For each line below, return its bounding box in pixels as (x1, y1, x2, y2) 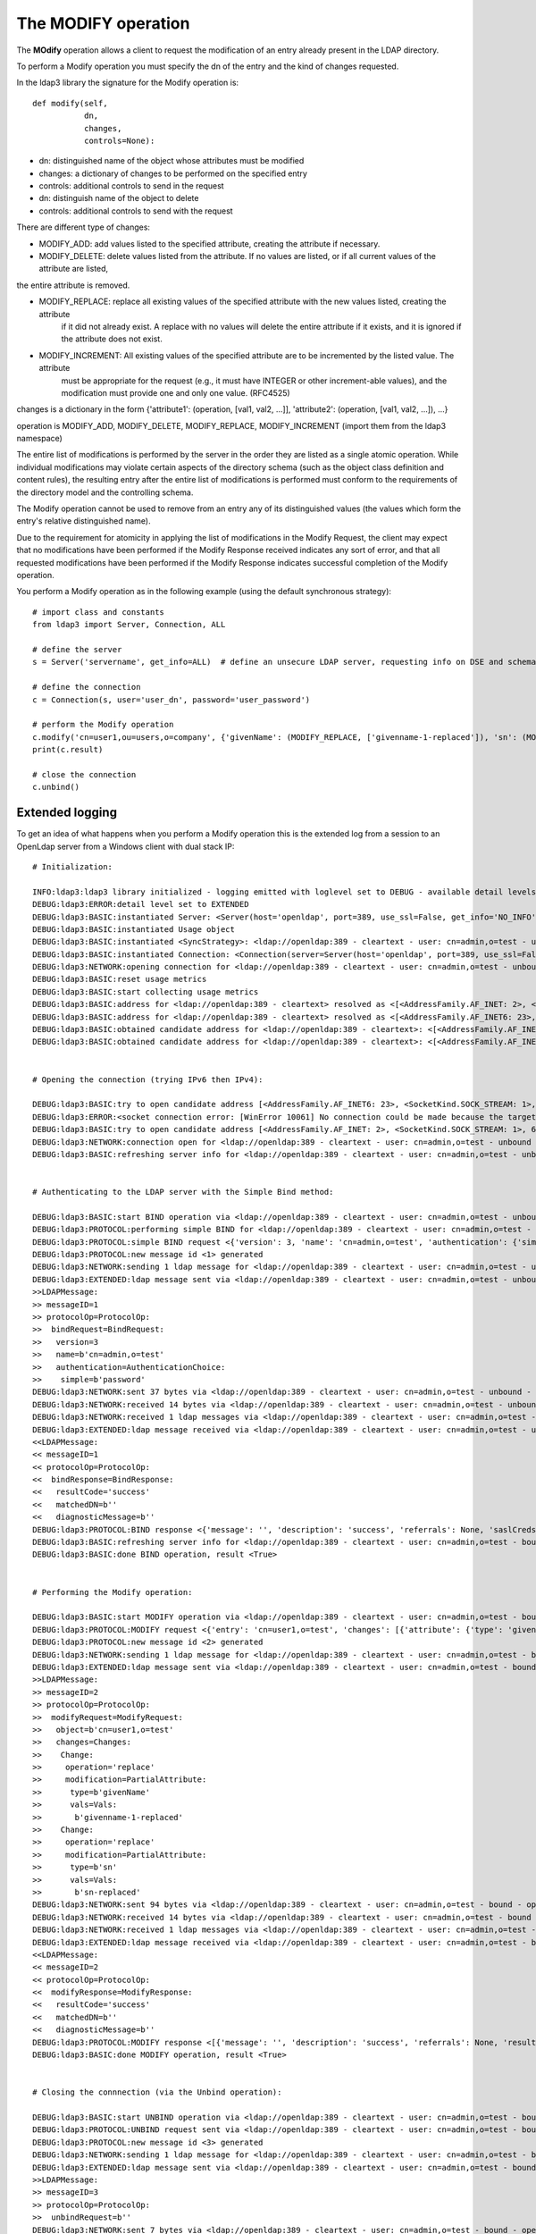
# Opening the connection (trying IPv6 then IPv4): (32, 1074, 264, 1085)
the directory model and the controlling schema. (16, 487, 194, 498)
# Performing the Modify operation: (32, 1587, 193, 1597)
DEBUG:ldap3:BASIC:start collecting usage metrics (32, 987, 259, 996)
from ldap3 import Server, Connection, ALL (32, 619, 226, 630)
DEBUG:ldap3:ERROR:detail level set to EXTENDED (32, 899, 249, 910)
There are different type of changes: (16, 222, 151, 232)
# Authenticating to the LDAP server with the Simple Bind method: (32, 1187, 334, 1197)
